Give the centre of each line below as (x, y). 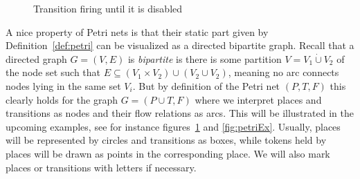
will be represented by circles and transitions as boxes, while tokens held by (166, 140)
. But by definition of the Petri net (206, 85)
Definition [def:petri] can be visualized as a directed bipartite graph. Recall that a (180, 45)
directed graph (36, 58)
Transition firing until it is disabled (108, 8)
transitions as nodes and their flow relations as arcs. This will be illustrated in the (180, 113)
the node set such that (53, 72)
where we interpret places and (258, 99)
